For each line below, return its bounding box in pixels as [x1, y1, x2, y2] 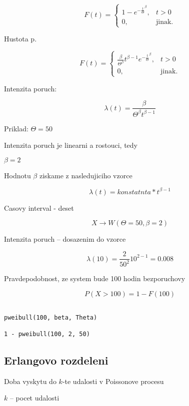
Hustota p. [4, 33, 37, 44]
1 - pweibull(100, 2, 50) [4, 331, 90, 338]
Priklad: [4, 123, 28, 133]
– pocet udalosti [9, 393, 59, 403]
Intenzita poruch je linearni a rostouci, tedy [4, 140, 137, 150]
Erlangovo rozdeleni [4, 353, 108, 368]
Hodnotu [4, 170, 31, 180]
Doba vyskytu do [4, 376, 56, 386]
